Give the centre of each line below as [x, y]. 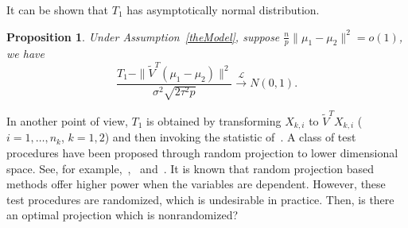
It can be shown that [58, 10]
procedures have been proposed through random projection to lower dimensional [202, 152]
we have [25, 54]
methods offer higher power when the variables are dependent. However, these [196, 184]
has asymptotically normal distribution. [223, 10]
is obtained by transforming [214, 120]
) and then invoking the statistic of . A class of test [230, 137]
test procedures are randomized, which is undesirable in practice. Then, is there [200, 199]
